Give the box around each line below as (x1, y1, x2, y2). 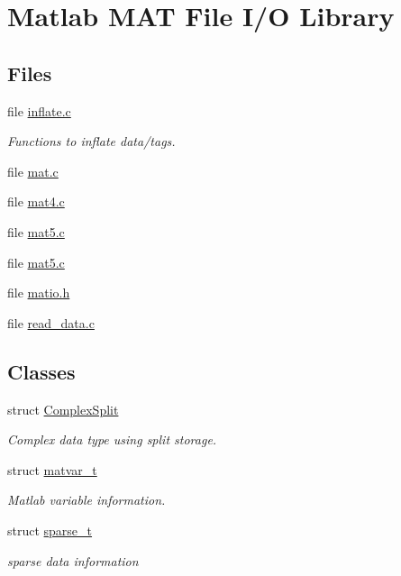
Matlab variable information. (7, 490, 166, 509)
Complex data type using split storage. (7, 430, 217, 449)
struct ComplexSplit (7, 399, 119, 418)
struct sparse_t (7, 520, 93, 539)
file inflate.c (7, 101, 71, 120)
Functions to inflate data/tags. (7, 132, 176, 151)
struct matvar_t (7, 460, 97, 479)
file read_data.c (7, 313, 95, 332)
